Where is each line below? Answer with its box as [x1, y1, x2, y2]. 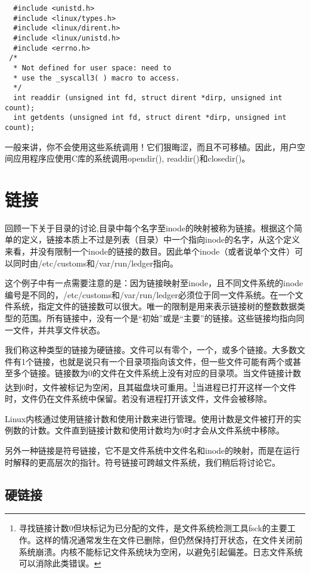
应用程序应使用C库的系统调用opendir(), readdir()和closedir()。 [13, 152, 250, 165]
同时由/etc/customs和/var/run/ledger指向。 [13, 256, 178, 269]
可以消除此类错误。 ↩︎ [18, 557, 101, 569]
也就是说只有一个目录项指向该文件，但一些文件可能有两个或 [58, 355, 293, 367]
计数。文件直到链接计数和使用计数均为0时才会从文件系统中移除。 [29, 424, 284, 436]
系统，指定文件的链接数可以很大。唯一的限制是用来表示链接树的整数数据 [13, 300, 297, 312]
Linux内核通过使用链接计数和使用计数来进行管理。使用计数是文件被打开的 [5, 412, 293, 425]
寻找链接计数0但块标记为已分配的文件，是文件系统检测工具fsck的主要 [18, 522, 287, 534]
